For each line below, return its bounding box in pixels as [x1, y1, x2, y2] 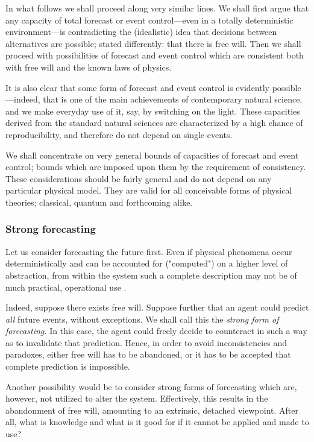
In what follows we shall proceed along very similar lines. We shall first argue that [5, 2, 309, 14]
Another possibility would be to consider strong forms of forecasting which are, [5, 380, 297, 393]
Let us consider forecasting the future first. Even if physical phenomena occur [5, 245, 292, 257]
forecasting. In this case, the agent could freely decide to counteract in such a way [5, 324, 307, 337]
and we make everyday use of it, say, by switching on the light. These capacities [5, 104, 300, 117]
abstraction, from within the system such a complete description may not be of [5, 268, 297, 281]
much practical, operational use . [5, 280, 127, 293]
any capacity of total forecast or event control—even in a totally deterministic [5, 13, 294, 26]
